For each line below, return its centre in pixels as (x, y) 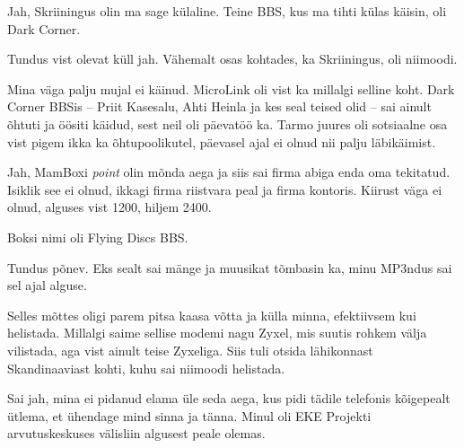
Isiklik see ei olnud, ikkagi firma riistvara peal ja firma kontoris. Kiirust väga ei (225, 189)
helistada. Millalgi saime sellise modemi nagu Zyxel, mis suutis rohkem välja (217, 333)
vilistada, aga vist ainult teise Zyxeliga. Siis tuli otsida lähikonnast (190, 350)
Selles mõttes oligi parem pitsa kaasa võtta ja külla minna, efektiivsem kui (212, 315)
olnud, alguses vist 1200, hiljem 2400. (109, 207)
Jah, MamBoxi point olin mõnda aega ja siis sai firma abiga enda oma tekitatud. (229, 172)
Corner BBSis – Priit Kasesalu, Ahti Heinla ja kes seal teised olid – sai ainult (219, 106)
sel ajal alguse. (47, 285)
